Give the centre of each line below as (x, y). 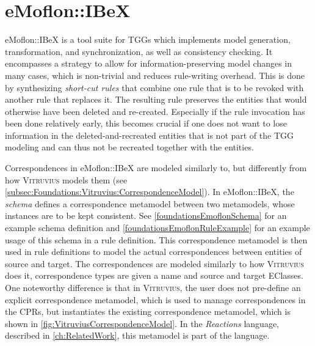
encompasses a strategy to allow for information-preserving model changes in (149, 63)
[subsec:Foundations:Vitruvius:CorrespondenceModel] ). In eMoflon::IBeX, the (150, 192)
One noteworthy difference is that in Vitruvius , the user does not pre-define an (153, 287)
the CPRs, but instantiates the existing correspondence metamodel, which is (148, 311)
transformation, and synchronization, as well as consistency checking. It (139, 51)
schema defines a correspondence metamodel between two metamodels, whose (150, 203)
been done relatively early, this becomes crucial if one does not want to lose (146, 123)
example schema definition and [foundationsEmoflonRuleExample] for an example (157, 228)
